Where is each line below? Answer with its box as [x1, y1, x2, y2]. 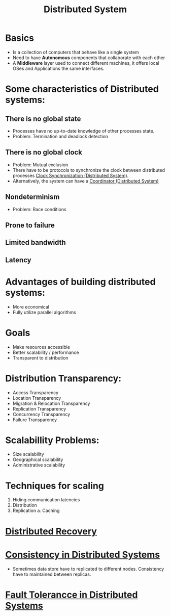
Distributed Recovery [5, 525, 97, 537]
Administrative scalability [12, 462, 65, 468]
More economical [12, 303, 50, 310]
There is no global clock [5, 148, 83, 157]
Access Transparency [12, 389, 59, 396]
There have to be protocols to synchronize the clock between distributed [12, 167, 165, 173]
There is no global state [5, 114, 81, 123]
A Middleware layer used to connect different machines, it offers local [12, 60, 159, 66]
